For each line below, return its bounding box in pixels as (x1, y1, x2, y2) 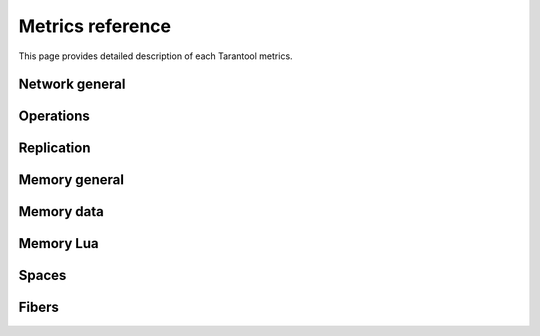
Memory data (18, 203, 105, 220)
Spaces (18, 267, 67, 284)
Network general (18, 76, 126, 93)
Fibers (18, 299, 60, 316)
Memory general (18, 171, 125, 189)
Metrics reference (18, 15, 172, 37)
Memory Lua (18, 235, 99, 252)
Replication (18, 140, 91, 157)
